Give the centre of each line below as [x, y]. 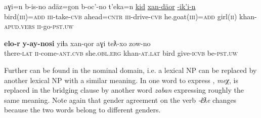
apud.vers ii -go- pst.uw [39, 26]
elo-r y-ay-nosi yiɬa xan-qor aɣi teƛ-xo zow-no [77, 43]
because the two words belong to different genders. [82, 110]
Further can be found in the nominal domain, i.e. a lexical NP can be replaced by [130, 70]
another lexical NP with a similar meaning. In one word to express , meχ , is [121, 80]
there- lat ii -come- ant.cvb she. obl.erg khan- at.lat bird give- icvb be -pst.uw [121, 53]
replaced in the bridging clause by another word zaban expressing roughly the [124, 90]
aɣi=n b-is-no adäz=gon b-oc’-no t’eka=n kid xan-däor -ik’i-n [100, 6]
